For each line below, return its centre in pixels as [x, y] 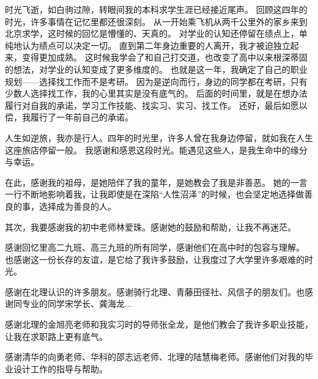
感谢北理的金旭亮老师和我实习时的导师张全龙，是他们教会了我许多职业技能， [159, 324]
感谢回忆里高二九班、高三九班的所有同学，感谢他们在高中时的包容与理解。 [155, 247]
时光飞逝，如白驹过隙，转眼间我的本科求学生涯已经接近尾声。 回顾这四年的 [156, 9]
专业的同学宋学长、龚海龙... [77, 304]
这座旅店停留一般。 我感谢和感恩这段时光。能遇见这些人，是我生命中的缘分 [156, 149]
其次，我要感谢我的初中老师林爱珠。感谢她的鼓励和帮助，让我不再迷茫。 [150, 226]
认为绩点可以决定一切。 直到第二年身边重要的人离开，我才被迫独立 [156, 45]
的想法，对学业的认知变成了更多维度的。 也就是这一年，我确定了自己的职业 [156, 69]
